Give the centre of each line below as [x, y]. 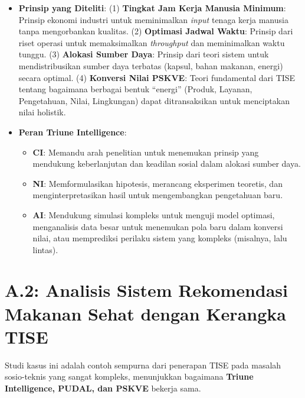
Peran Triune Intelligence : [73, 132]
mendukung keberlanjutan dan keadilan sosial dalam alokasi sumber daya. [167, 164]
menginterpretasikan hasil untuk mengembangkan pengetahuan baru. [158, 195]
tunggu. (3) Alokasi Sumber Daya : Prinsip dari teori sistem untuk [144, 54]
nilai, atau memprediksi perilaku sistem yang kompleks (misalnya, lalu [160, 238]
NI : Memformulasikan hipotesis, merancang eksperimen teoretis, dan [158, 183]
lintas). [45, 249]
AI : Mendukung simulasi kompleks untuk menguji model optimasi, [154, 214]
